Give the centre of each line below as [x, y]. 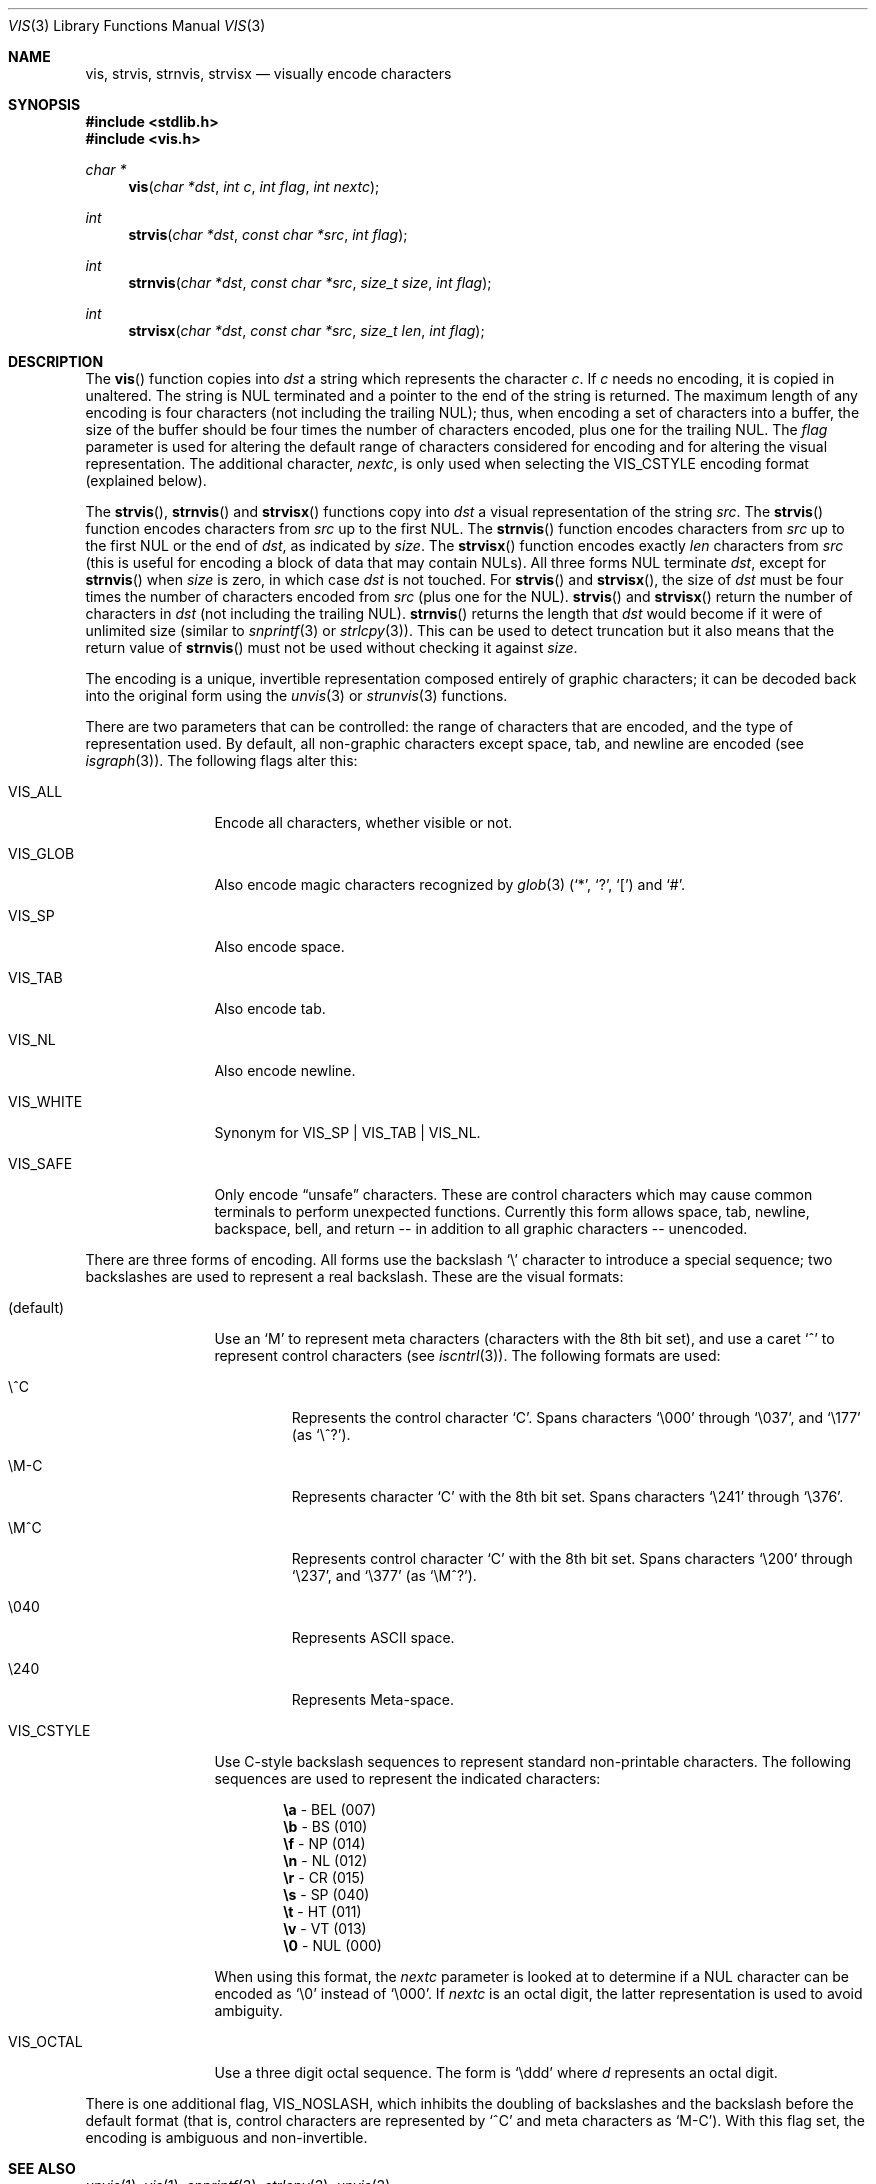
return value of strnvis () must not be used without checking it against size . [331, 647]
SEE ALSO [42, 2168]
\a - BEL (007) [330, 1809]
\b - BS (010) [325, 1826]
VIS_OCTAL [45, 2041]
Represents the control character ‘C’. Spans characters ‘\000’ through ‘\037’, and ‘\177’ [576, 1417]
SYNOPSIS [44, 104]
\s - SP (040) [326, 1894]
